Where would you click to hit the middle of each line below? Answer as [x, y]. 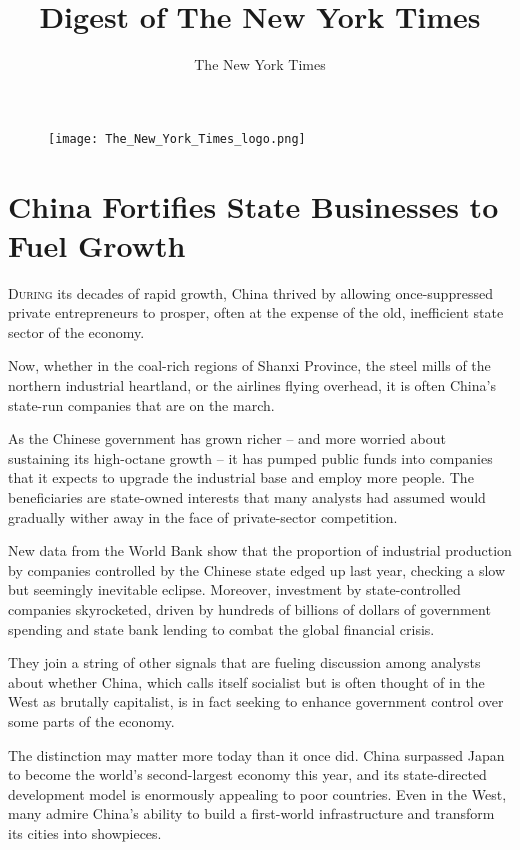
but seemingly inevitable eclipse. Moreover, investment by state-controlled [234, 589]
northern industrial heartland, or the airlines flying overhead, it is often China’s [252, 385]
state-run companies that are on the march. [141, 404]
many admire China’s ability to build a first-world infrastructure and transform [251, 813]
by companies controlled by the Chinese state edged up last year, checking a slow [257, 569]
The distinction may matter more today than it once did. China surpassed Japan [256, 754]
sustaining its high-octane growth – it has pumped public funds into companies [250, 457]
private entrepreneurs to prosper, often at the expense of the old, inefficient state [256, 312]
